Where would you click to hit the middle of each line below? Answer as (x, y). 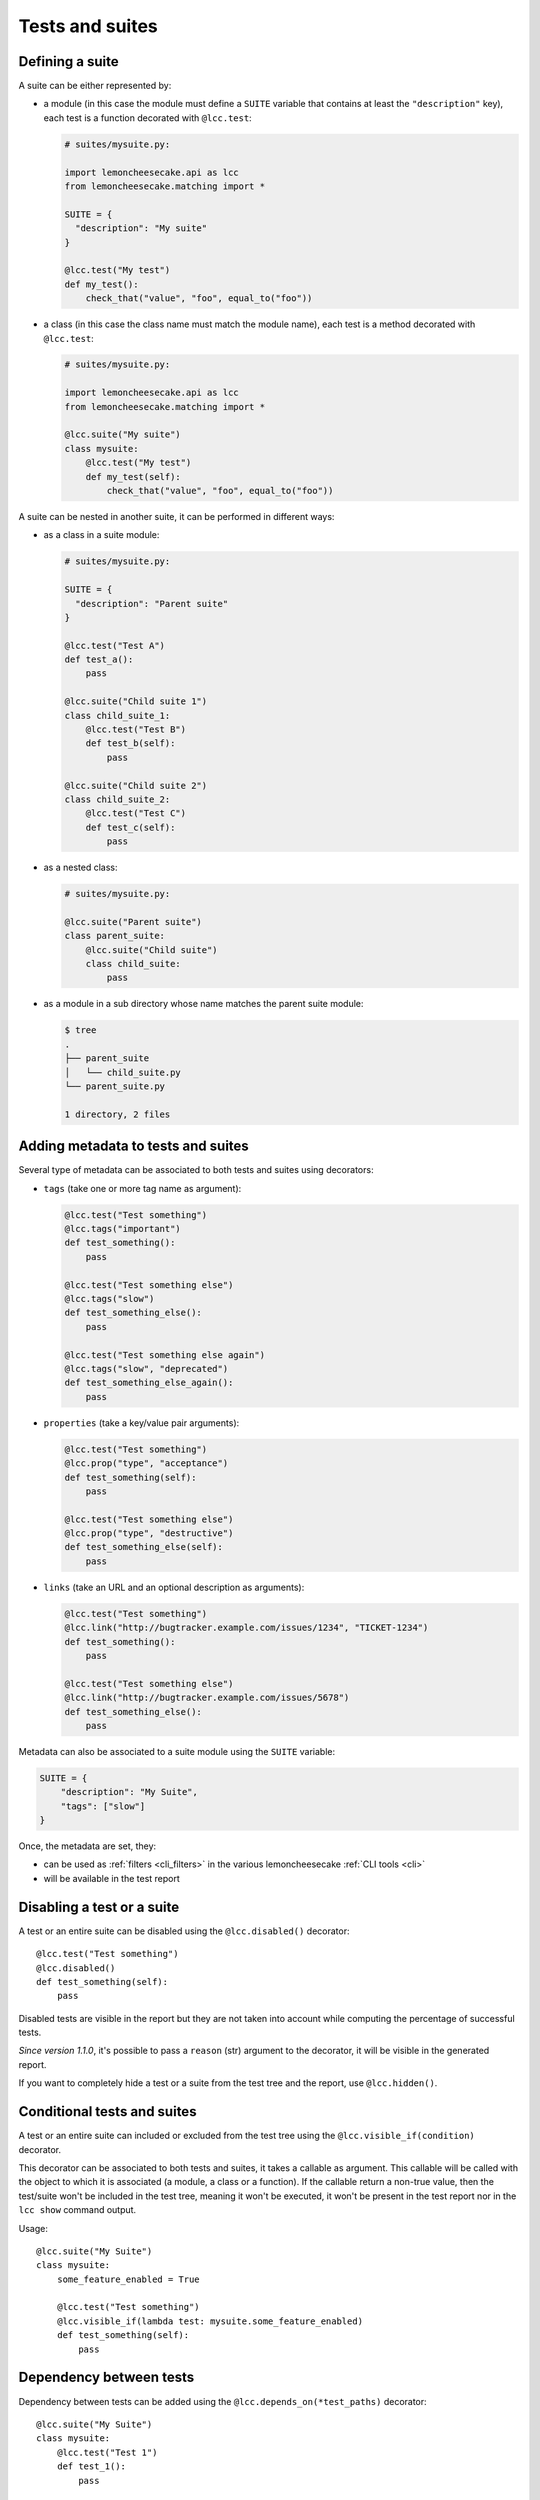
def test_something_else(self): (144, 1547)
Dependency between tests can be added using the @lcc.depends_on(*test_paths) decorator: (222, 2401)
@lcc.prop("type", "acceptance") (146, 1463)
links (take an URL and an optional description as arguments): (174, 1587)
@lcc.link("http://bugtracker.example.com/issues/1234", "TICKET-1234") (246, 1628)
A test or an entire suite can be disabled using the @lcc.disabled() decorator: (184, 1931)
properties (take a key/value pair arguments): (141, 1422)
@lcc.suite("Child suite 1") (136, 701)
